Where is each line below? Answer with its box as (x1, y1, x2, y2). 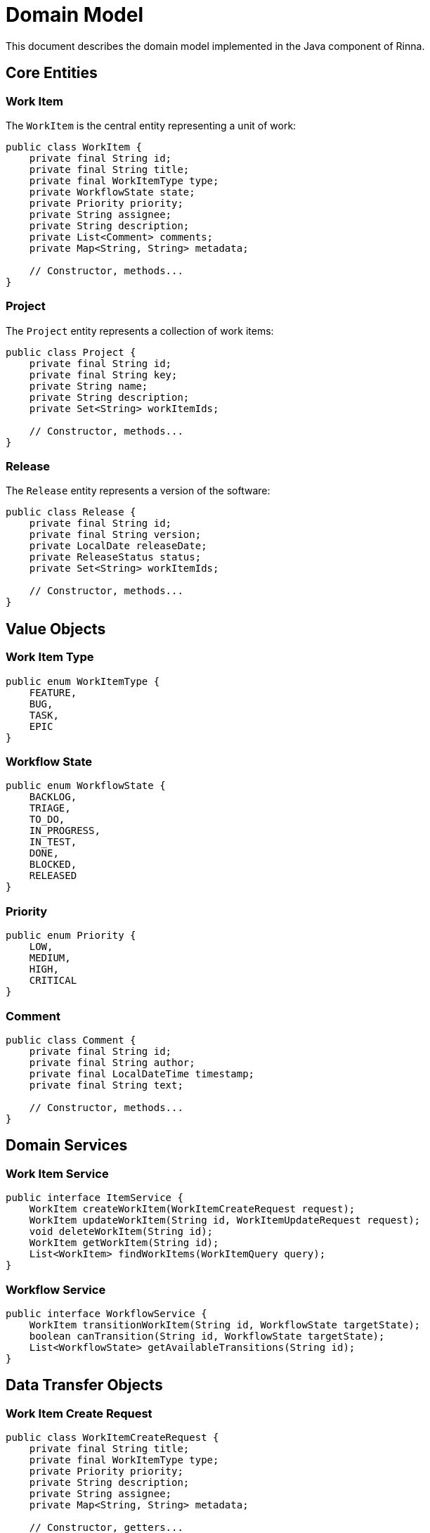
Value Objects (6, 620, 106, 638)
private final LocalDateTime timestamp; (29, 1067, 255, 1079)
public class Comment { (6, 1034, 136, 1046)
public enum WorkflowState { (6, 780, 166, 792)
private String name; (29, 380, 148, 392)
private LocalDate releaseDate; (29, 540, 207, 552)
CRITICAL (29, 975, 77, 987)
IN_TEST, (29, 836, 77, 848)
